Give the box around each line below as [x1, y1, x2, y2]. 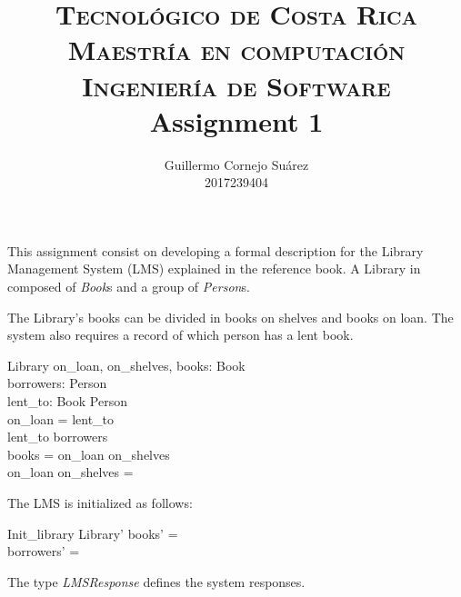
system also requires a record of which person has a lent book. [7, 325, 354, 344]
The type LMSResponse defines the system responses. [7, 572, 306, 591]
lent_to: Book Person [7, 392, 127, 411]
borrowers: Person [7, 373, 107, 393]
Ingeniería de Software [82, 66, 391, 104]
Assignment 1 [149, 102, 324, 139]
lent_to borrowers [7, 427, 108, 446]
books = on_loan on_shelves [7, 444, 170, 463]
